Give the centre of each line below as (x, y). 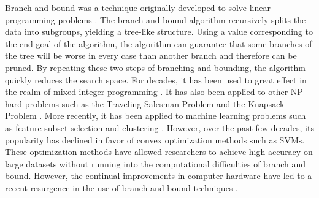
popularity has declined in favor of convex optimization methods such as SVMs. (155, 139)
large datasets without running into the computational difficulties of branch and (156, 163)
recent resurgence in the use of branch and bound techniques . (121, 187)
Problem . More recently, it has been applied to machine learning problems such (156, 116)
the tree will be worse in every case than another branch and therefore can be (151, 55)
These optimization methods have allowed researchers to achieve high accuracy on (159, 152)
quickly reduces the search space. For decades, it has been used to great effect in (156, 79)
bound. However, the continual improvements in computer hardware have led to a (159, 176)
